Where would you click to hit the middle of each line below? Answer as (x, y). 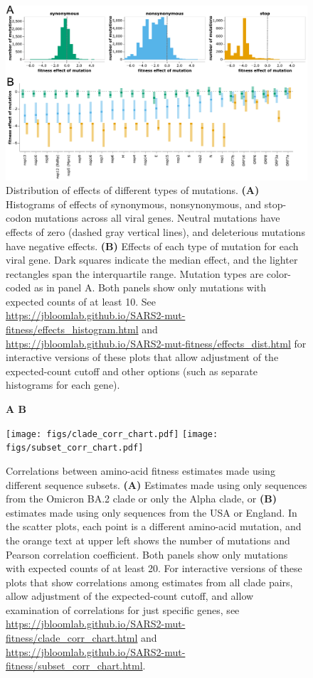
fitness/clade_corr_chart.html (72, 638)
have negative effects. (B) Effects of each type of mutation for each (152, 246)
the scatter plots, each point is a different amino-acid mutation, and (154, 526)
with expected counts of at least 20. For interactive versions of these (154, 568)
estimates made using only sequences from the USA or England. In (152, 512)
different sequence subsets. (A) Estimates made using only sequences (156, 484)
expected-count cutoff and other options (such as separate (132, 371)
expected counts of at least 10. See (81, 301)
